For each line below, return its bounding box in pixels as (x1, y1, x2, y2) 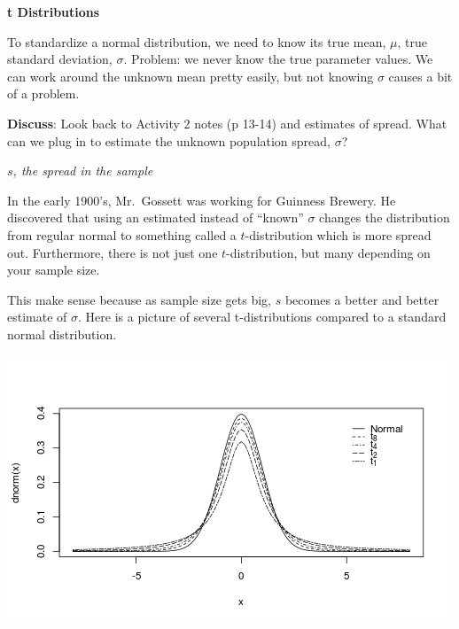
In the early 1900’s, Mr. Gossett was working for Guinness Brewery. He (7, 190, 396, 209)
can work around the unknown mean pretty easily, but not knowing (7, 66, 374, 85)
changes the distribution (319, 208, 450, 227)
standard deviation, (7, 50, 113, 68)
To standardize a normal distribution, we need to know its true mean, (7, 32, 386, 50)
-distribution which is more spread (245, 225, 432, 244)
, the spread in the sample (12, 161, 153, 180)
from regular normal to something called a (7, 225, 237, 244)
